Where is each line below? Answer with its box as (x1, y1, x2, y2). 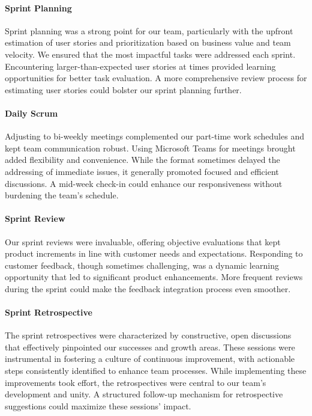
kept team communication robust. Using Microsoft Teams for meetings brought (5, 141, 296, 154)
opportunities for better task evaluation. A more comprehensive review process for (5, 72, 307, 84)
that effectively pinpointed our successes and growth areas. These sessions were (5, 340, 295, 353)
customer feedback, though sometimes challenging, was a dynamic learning (5, 258, 279, 271)
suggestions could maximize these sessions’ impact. (5, 399, 191, 412)
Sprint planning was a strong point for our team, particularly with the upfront (5, 24, 293, 37)
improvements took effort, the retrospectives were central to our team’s (5, 376, 266, 388)
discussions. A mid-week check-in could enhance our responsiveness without (5, 177, 283, 189)
